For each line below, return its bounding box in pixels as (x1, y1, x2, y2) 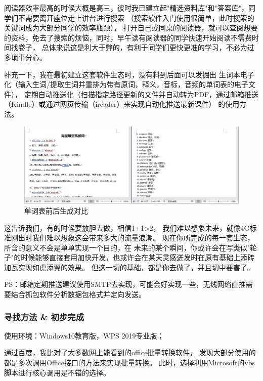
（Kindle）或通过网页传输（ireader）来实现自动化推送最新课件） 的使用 (4, 99, 240, 109)
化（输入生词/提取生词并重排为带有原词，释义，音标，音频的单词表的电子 (4, 79, 248, 90)
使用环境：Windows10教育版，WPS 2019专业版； (4, 330, 164, 341)
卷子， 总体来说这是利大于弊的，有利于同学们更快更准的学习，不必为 (18, 42, 247, 53)
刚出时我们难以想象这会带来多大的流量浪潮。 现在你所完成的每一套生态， (11, 232, 254, 243)
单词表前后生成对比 (24, 205, 88, 216)
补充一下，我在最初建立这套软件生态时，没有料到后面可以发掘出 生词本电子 (4, 69, 254, 79)
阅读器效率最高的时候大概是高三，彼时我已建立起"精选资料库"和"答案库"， (4, 3, 248, 13)
